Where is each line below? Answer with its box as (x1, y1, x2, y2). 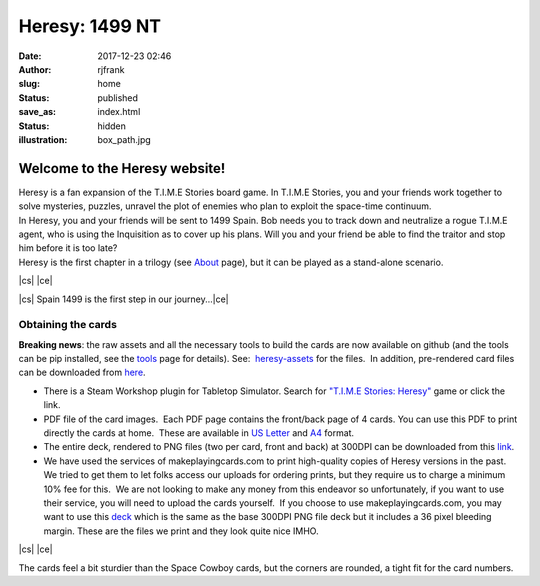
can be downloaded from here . (18, 366, 146, 379)
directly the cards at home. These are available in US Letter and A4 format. (43, 427, 355, 439)
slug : (18, 78, 40, 90)
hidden (97, 120, 127, 132)
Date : (18, 50, 42, 62)
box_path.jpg (97, 133, 152, 145)
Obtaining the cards (18, 318, 117, 332)
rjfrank (97, 63, 125, 75)
